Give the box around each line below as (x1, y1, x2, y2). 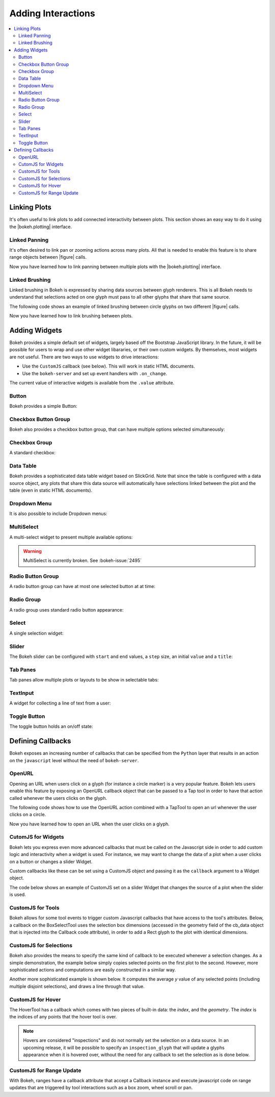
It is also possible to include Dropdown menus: (9, 510, 108, 517)
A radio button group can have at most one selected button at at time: (9, 583, 155, 590)
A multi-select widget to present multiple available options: (9, 534, 133, 540)
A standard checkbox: (9, 450, 56, 456)
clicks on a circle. (9, 812, 46, 818)
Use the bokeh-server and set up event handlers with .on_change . (22, 370, 168, 376)
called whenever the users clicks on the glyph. (9, 795, 107, 801)
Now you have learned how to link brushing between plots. (9, 313, 133, 319)
